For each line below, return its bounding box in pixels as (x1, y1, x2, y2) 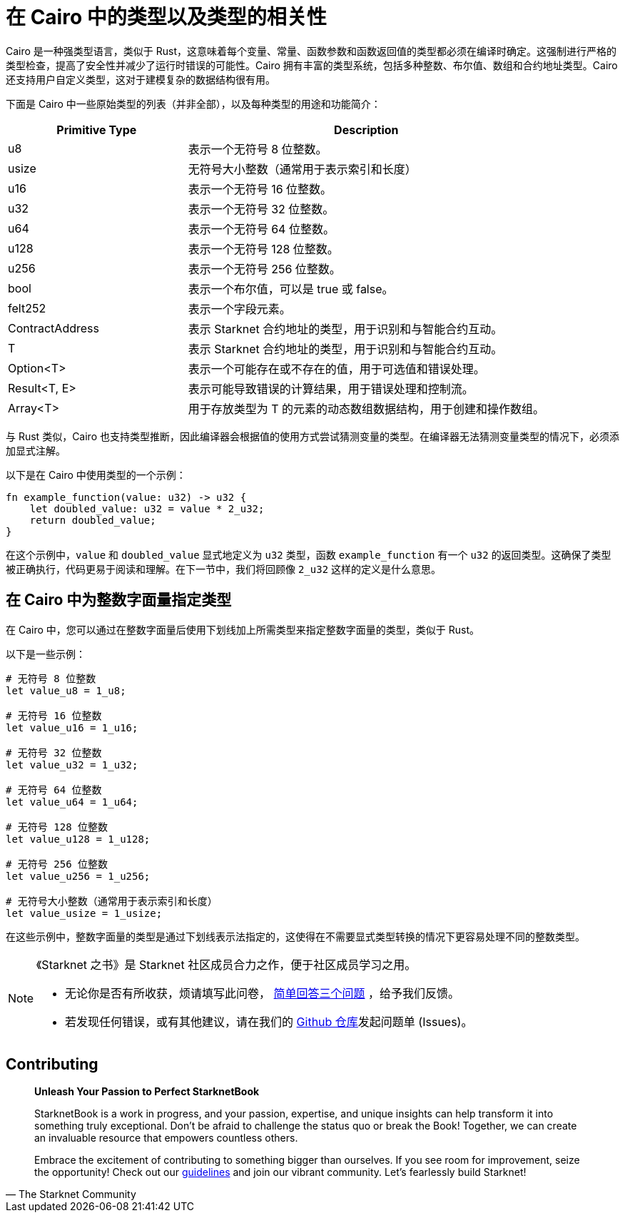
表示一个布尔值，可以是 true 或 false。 (188, 281, 394, 296)
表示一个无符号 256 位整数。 (188, 261, 341, 276)
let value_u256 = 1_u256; (6, 870, 151, 882)
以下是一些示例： (6, 647, 86, 660)
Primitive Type (56, 122, 137, 137)
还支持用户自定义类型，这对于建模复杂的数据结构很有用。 (6, 73, 275, 86)
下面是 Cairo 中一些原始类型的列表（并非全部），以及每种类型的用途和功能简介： (6, 97, 381, 110)
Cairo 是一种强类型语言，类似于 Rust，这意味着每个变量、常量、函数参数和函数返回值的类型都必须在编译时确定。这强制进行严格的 (6, 44, 617, 57)
